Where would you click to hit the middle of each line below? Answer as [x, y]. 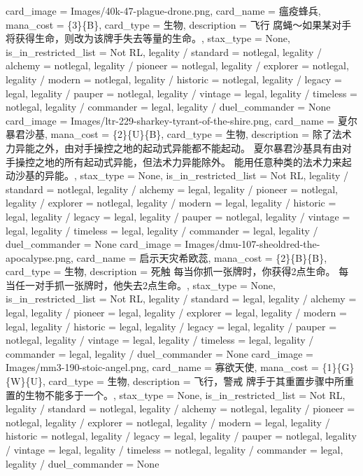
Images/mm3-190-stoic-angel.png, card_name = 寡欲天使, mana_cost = [162, 367]
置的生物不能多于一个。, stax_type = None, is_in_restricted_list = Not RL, [176, 394]
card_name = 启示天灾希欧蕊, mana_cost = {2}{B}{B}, [202, 257]
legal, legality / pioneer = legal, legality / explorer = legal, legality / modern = [176, 313]
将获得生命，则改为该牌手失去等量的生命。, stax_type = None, [148, 38]
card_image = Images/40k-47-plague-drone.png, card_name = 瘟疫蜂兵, [163, 10]
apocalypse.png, [40, 257]
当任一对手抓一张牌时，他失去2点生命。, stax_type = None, [141, 285]
